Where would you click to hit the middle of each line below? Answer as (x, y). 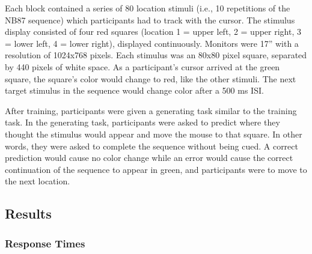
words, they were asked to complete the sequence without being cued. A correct (151, 146)
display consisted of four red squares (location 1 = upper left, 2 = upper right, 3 (153, 32)
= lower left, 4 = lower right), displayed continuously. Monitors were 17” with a (152, 43)
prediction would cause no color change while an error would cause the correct (149, 158)
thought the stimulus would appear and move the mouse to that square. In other (154, 134)
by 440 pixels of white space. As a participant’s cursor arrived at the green (142, 66)
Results (28, 213)
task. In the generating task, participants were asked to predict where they (142, 122)
